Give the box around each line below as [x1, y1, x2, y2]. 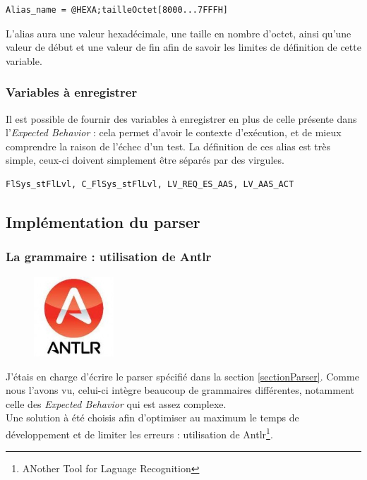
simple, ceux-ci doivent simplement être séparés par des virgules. [6, 152, 284, 167]
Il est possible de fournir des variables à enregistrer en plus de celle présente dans [6, 111, 357, 126]
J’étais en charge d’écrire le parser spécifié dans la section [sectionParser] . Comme [6, 368, 359, 383]
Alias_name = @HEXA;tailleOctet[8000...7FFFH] [6, 5, 228, 15]
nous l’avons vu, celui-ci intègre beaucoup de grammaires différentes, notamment [6, 383, 354, 397]
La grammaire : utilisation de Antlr [6, 248, 212, 265]
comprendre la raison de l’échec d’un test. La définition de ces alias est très [6, 138, 331, 153]
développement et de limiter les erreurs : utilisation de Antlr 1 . [6, 424, 273, 441]
